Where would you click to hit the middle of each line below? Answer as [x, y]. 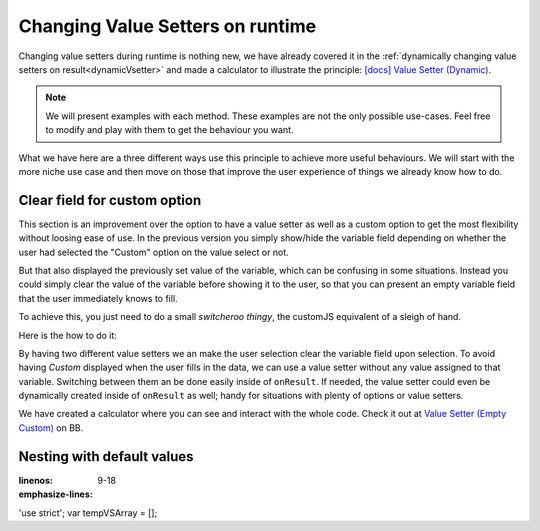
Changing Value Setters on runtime [167, 26]
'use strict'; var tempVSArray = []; [88, 512]
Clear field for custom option [110, 200]
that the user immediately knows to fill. [98, 298]
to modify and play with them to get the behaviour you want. [169, 130]
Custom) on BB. [51, 427]
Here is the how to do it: [67, 335]
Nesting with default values [106, 456]
